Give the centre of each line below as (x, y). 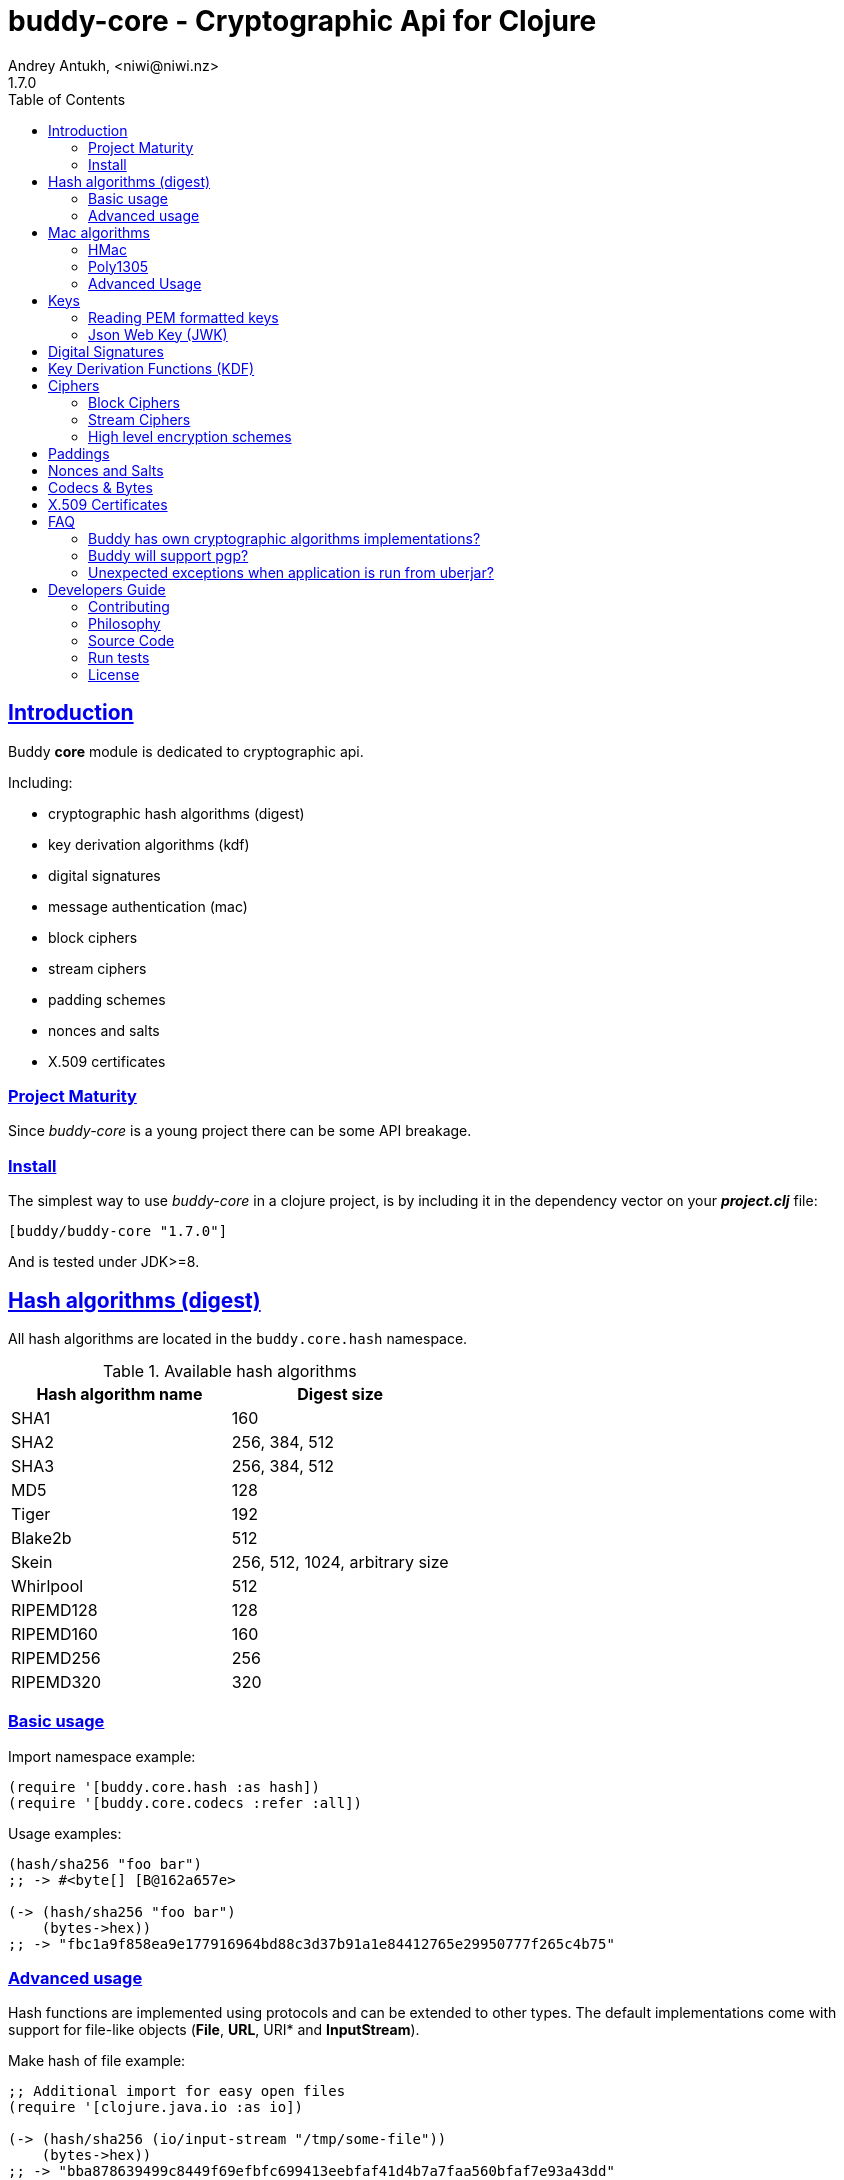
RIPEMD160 (54, 1633)
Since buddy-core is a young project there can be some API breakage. (240, 1131)
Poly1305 (118, 266)
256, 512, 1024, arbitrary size (340, 1561)
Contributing (129, 606)
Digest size (340, 1393)
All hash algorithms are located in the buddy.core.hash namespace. (238, 1338)
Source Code (131, 640)
